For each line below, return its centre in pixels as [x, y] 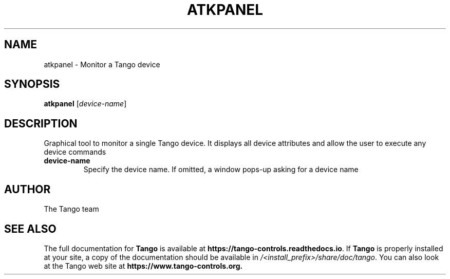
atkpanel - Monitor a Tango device [102, 64]
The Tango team [71, 209]
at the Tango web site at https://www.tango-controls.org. [143, 266]
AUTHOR [27, 189]
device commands [75, 152]
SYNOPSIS [32, 84]
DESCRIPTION [41, 123]
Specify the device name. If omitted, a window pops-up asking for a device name [221, 170]
